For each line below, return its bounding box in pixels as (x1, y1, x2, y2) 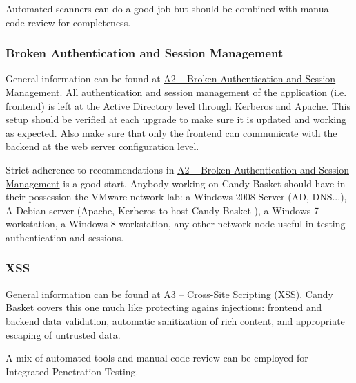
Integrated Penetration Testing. (6, 364, 139, 378)
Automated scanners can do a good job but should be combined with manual (6, 1, 332, 15)
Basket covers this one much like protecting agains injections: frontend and (6, 300, 322, 315)
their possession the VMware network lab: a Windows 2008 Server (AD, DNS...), (6, 189, 347, 204)
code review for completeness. (6, 15, 131, 29)
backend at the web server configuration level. (6, 139, 199, 153)
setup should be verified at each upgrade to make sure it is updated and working (6, 112, 346, 127)
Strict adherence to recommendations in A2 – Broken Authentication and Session (6, 162, 349, 176)
